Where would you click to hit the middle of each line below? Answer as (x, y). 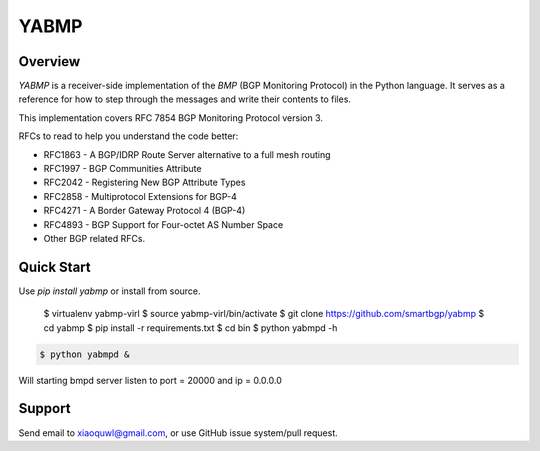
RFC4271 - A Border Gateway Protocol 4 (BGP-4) (144, 211)
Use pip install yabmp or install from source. (109, 291)
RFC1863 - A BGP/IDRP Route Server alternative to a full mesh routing (187, 154)
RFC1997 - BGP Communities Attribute (122, 169)
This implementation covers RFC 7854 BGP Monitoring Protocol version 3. (171, 117)
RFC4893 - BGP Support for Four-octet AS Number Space (163, 224)
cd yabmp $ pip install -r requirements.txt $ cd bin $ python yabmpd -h (190, 327)
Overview (49, 61)
